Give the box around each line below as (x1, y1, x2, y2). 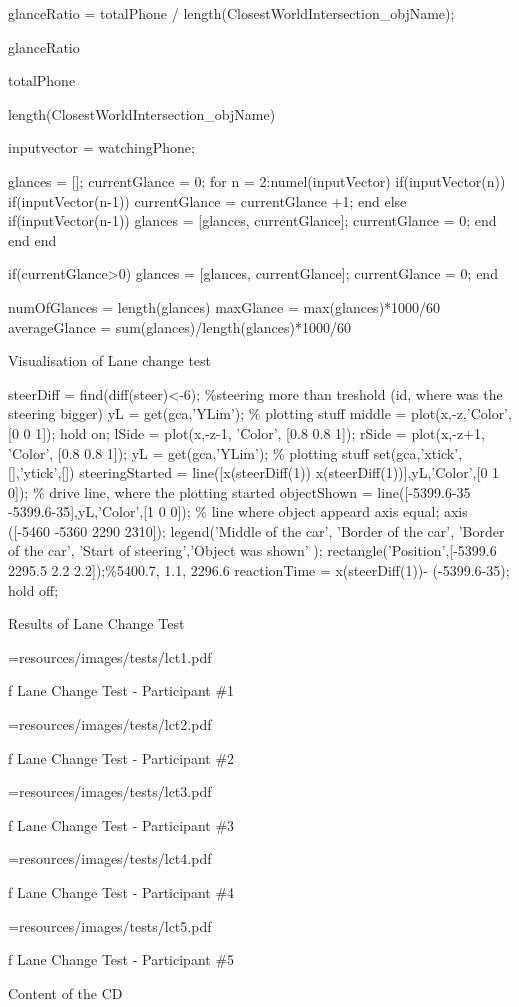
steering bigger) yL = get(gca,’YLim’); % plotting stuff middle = (8, 403, 407, 424)
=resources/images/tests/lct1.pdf (8, 646, 212, 667)
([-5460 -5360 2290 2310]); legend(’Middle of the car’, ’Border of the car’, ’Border (8, 520, 505, 541)
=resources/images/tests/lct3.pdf (8, 781, 212, 802)
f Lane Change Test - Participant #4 (8, 882, 235, 902)
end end (8, 229, 57, 250)
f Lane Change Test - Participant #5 (8, 949, 235, 970)
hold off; (8, 579, 59, 600)
